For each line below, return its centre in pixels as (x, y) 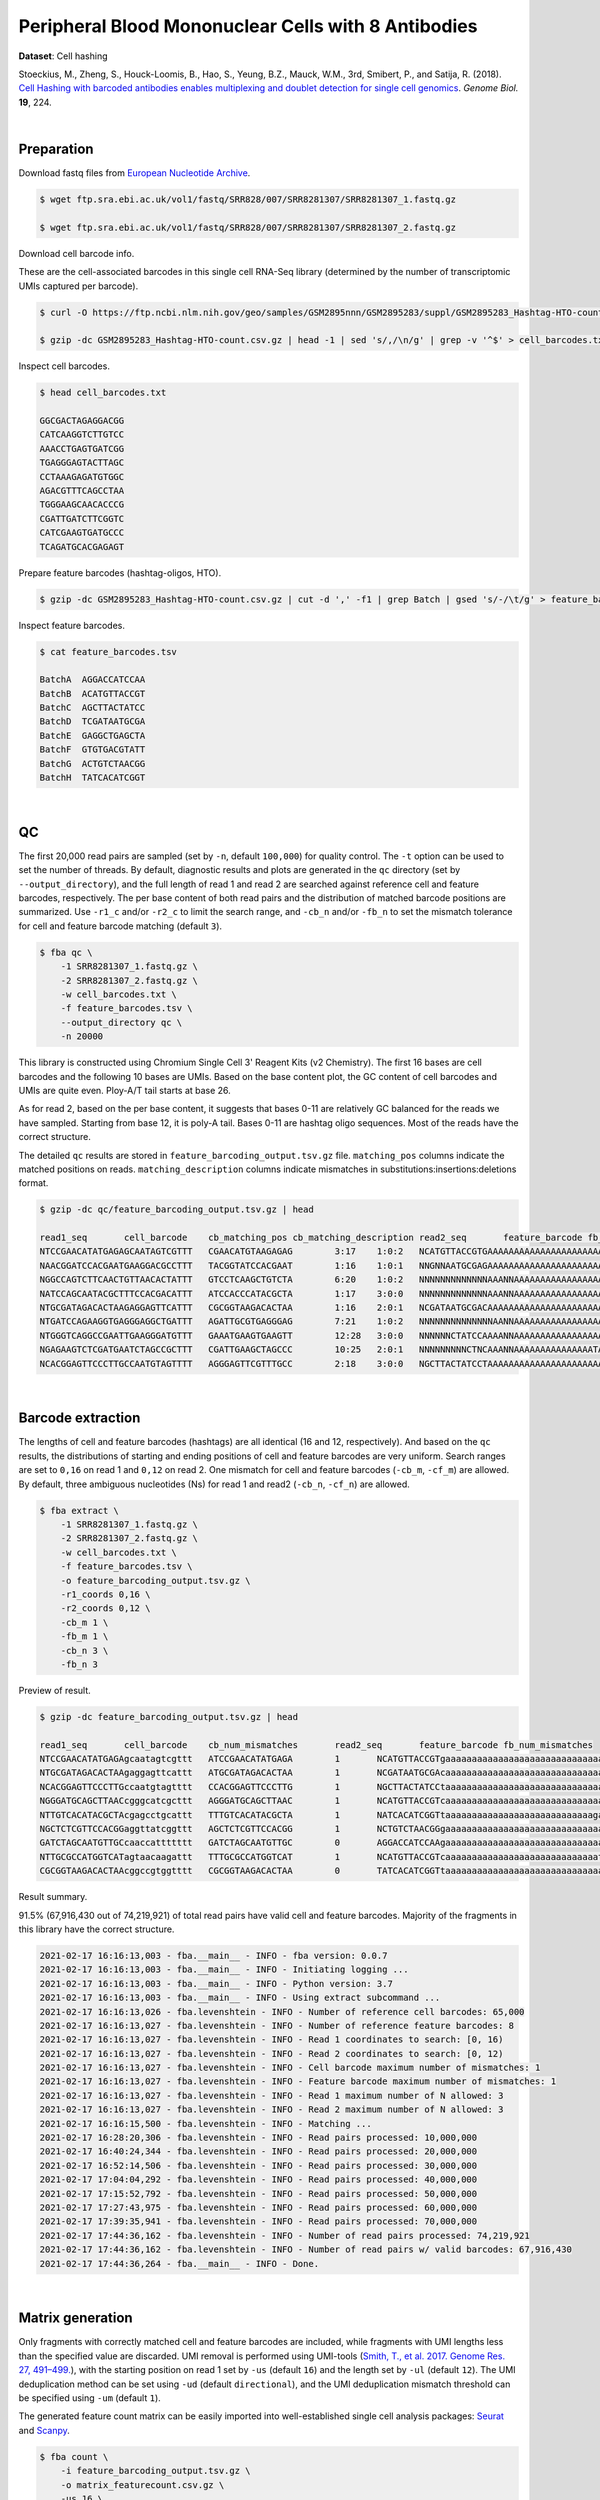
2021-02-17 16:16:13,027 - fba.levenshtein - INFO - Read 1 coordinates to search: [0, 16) (271, 2039)
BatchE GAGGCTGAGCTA (92, 735)
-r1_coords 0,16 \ (105, 1594)
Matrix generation (76, 2318)
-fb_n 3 (79, 1664)
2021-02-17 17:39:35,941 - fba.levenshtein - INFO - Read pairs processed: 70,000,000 (258, 2221)
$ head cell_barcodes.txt (103, 393)
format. (33, 1183)
